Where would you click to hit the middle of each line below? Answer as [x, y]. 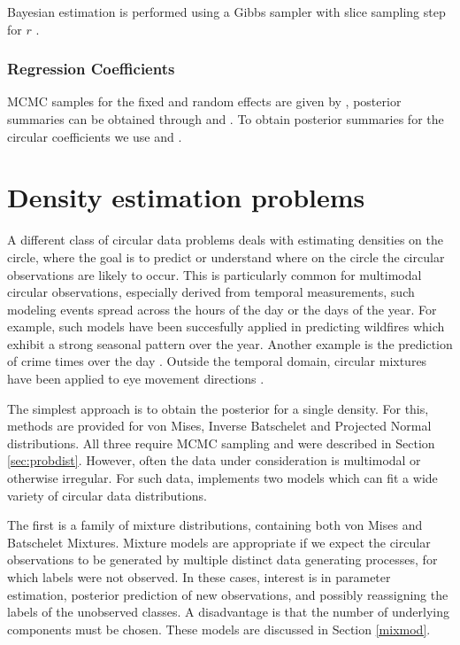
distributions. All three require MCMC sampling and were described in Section [221, 443]
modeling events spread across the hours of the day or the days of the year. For [222, 309]
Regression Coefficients [91, 69]
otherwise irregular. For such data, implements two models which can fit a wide [222, 478]
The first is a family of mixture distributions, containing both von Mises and [215, 525]
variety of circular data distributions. [107, 495]
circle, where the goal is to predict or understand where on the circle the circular [226, 256]
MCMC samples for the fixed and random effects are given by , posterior [204, 101]
